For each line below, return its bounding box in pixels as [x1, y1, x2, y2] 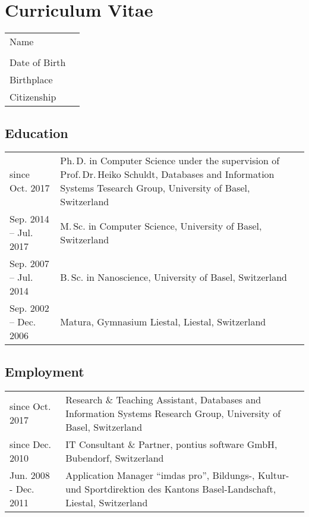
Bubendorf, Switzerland [65, 450, 164, 465]
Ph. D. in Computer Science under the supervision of [60, 153, 280, 168]
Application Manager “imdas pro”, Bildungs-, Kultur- [65, 468, 289, 482]
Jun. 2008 [10, 468, 50, 482]
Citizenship [10, 90, 56, 104]
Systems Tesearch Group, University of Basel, [60, 181, 250, 195]
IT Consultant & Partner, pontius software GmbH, [65, 437, 278, 451]
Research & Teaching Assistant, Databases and [65, 392, 261, 406]
